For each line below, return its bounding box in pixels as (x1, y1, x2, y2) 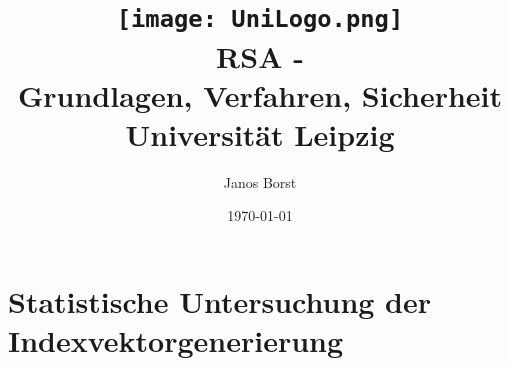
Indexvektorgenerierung (8, 320, 344, 361)
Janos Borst (223, 171, 297, 192)
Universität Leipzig (125, 113, 395, 154)
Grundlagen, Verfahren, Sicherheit (17, 74, 503, 115)
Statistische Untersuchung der (8, 281, 432, 321)
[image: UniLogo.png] (116, 5, 404, 34)
